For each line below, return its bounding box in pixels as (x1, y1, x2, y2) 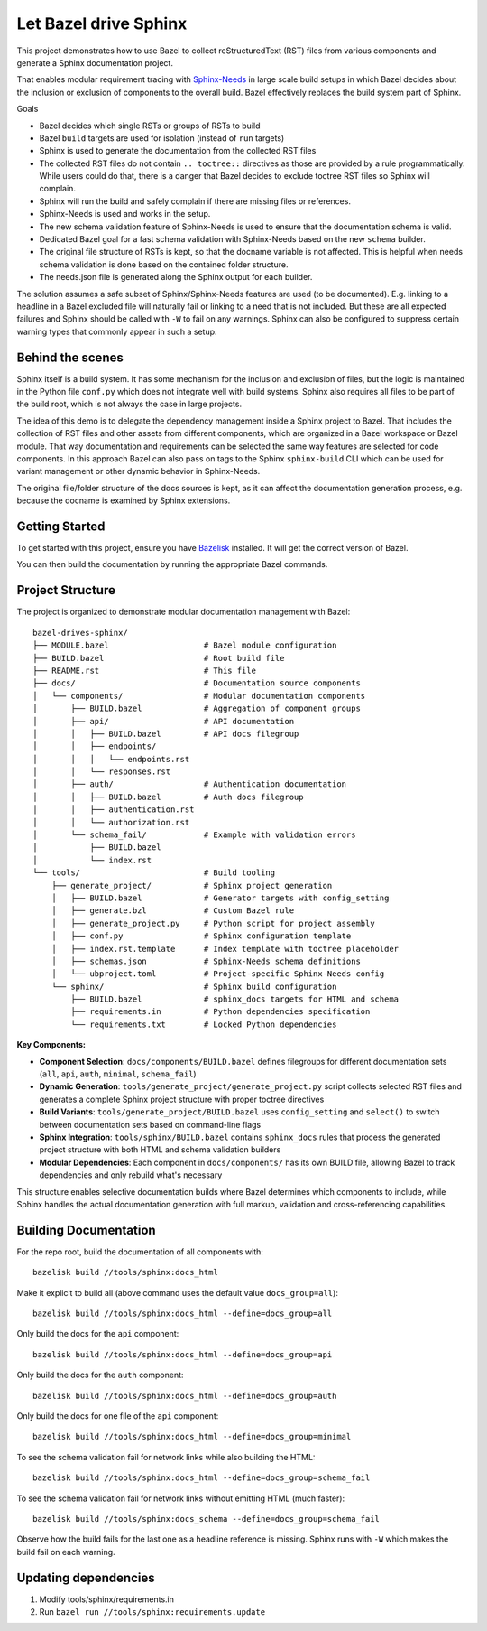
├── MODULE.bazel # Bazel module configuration (32, 640, 337, 650)
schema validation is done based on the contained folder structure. (39, 258, 289, 270)
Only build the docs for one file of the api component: (16, 1410, 219, 1421)
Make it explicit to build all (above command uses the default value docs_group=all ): (16, 1287, 338, 1298)
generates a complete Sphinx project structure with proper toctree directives (39, 1094, 325, 1104)
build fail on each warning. (16, 1546, 116, 1557)
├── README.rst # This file (32, 665, 257, 676)
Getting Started (16, 518, 106, 534)
